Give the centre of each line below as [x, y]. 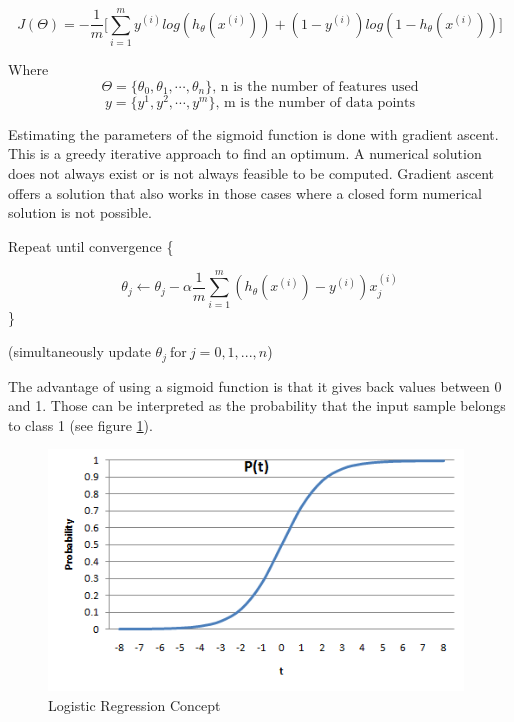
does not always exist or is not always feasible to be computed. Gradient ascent [251, 172]
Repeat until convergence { [91, 245]
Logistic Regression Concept [134, 704]
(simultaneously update [79, 351]
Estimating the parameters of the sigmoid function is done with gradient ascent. [253, 133]
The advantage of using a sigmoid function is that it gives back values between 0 [255, 385]
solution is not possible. [80, 212]
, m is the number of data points [315, 102]
